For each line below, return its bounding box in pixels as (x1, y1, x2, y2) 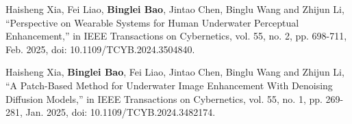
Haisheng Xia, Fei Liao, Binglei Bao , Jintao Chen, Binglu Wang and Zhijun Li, (5, 2, 344, 16)
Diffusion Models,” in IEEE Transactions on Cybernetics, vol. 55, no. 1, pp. (5, 91, 323, 106)
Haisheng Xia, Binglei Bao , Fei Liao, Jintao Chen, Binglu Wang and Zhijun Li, (5, 65, 344, 79)
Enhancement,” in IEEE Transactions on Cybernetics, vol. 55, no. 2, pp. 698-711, (5, 29, 347, 43)
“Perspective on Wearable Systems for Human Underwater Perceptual (5, 15, 299, 29)
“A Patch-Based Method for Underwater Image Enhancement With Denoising (5, 78, 333, 92)
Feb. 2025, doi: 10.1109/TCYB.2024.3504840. (5, 42, 195, 56)
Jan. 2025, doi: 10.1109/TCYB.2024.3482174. (25, 105, 216, 119)
